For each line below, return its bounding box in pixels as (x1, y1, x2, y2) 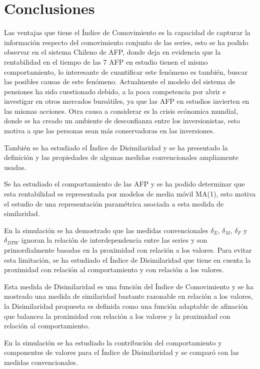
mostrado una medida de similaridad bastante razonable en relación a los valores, (4, 291, 253, 301)
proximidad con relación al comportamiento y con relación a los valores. (4, 264, 224, 275)
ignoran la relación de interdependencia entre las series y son (21, 235, 207, 245)
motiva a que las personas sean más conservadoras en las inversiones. (4, 125, 215, 136)
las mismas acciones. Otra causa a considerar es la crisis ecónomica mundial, (4, 105, 238, 116)
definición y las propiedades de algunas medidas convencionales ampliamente (4, 152, 239, 162)
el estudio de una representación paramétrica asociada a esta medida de (4, 198, 224, 209)
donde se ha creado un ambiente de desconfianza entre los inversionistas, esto (4, 115, 240, 126)
